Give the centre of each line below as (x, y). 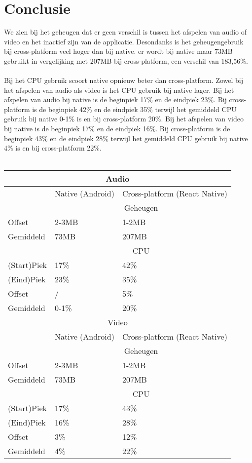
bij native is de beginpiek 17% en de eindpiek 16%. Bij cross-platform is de (117, 129)
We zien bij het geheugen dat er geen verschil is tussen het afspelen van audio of (125, 32)
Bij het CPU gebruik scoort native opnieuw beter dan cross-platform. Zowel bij (124, 80)
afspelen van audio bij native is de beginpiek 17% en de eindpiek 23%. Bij (115, 99)
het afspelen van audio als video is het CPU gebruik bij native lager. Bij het (119, 90)
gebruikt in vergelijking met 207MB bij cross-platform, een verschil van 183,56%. (126, 60)
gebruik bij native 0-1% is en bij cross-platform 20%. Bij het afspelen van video (124, 119)
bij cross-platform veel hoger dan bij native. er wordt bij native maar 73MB (118, 51)
